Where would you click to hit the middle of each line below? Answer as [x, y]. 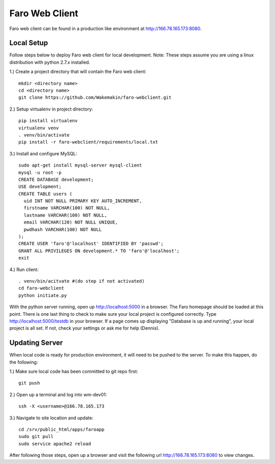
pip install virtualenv [48, 121]
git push [29, 383]
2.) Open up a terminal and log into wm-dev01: [58, 394]
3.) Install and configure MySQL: [43, 153]
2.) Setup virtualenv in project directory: [51, 109]
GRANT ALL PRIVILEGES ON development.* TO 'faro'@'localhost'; [99, 251]
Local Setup [29, 43]
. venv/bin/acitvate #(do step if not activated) [82, 281]
